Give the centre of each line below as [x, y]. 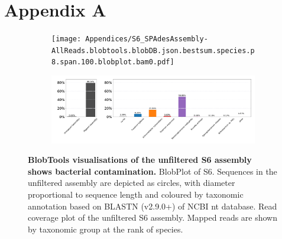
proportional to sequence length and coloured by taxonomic [136, 194]
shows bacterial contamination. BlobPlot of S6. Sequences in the [153, 171]
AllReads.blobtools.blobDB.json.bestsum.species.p [153, 50]
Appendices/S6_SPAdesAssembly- [147, 39]
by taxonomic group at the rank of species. [106, 229]
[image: [67, 39]
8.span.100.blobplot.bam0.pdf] [113, 62]
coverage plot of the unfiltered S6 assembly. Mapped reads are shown [153, 217]
